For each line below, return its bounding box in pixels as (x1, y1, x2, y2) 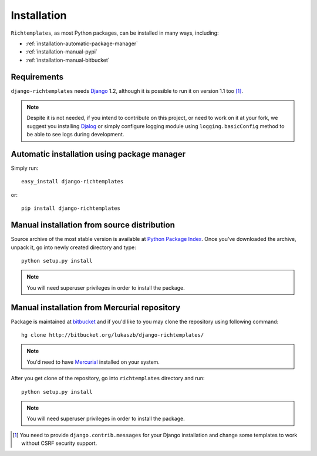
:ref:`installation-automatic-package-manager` (25, 40, 138, 47)
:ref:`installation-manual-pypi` (25, 48, 98, 55)
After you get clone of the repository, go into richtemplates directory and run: (11, 375, 205, 382)
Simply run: (11, 165, 39, 172)
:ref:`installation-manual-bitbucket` (25, 56, 110, 63)
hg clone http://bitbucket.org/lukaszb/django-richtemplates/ (21, 332, 204, 338)
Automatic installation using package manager (11, 149, 186, 159)
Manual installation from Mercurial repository (11, 303, 181, 313)
